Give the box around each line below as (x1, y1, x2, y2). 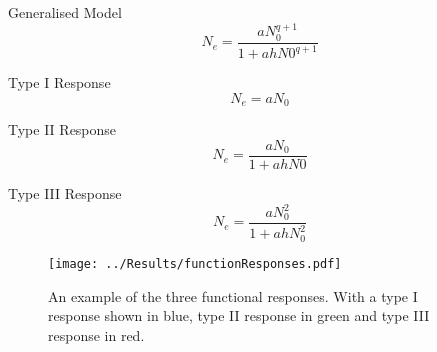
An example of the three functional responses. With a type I (48, 285, 418, 306)
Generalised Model (8, 2, 122, 22)
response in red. (48, 324, 145, 345)
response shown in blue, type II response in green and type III (48, 305, 430, 326)
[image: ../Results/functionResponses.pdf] (48, 256, 342, 271)
